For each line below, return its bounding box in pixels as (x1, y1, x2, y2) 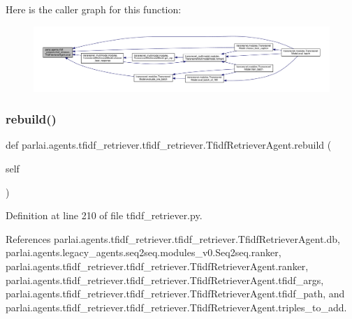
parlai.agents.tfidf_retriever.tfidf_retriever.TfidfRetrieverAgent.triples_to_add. (6, 299, 347, 314)
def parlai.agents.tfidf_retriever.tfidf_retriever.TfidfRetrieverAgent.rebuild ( (6, 138, 332, 152)
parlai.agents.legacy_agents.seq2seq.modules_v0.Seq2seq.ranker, (6, 245, 281, 260)
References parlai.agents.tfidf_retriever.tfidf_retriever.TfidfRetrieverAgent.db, (6, 231, 340, 246)
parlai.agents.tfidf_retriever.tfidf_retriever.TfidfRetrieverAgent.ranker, (6, 258, 309, 273)
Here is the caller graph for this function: (6, 2, 182, 16)
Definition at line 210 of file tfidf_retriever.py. (6, 208, 203, 223)
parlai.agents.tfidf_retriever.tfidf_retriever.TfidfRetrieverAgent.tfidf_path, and (6, 286, 345, 301)
